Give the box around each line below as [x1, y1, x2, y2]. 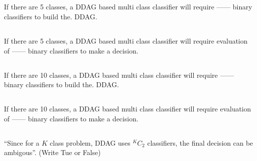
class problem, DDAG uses [49, 137, 130, 148]
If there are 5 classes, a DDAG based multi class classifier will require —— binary [4, 1, 253, 12]
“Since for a [4, 137, 40, 148]
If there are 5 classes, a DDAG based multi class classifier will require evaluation [4, 35, 248, 46]
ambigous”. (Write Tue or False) [4, 147, 101, 158]
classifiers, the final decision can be [147, 137, 253, 148]
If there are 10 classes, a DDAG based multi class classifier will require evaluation [4, 104, 251, 114]
